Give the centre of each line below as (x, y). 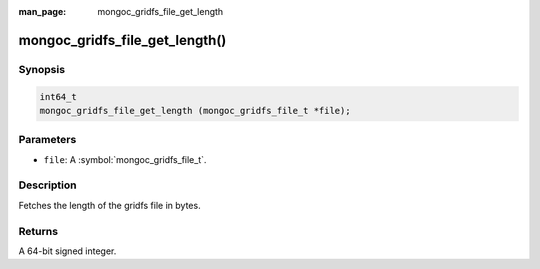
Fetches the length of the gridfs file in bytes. (109, 205)
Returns (38, 231)
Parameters (47, 140)
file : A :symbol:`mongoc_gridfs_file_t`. (125, 159)
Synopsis (41, 69)
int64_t (58, 96)
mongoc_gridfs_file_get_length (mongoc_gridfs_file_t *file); (195, 110)
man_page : (42, 11)
